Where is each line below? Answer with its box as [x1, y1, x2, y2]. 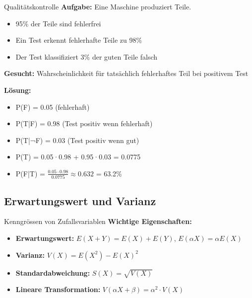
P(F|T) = [15, 168, 45, 178]
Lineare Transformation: [15, 284, 101, 295]
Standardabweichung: [15, 267, 90, 278]
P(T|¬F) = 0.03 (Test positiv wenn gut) [15, 135, 139, 145]
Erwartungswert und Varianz [4, 193, 156, 208]
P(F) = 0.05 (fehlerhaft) [15, 101, 90, 112]
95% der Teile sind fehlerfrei [15, 18, 101, 28]
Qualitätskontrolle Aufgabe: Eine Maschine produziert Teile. [4, 1, 191, 11]
